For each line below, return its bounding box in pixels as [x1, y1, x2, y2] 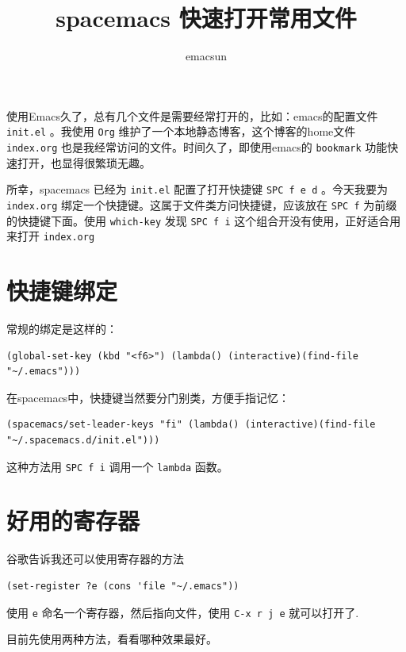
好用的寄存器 [6, 504, 140, 537]
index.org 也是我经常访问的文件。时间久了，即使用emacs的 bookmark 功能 [6, 138, 388, 155]
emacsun [185, 48, 228, 64]
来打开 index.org [6, 228, 95, 244]
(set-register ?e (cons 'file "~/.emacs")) [6, 580, 239, 592]
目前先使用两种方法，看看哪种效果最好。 [6, 631, 217, 647]
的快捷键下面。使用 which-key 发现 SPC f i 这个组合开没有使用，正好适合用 [6, 212, 401, 228]
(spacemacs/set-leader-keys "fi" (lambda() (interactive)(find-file [6, 419, 376, 431]
